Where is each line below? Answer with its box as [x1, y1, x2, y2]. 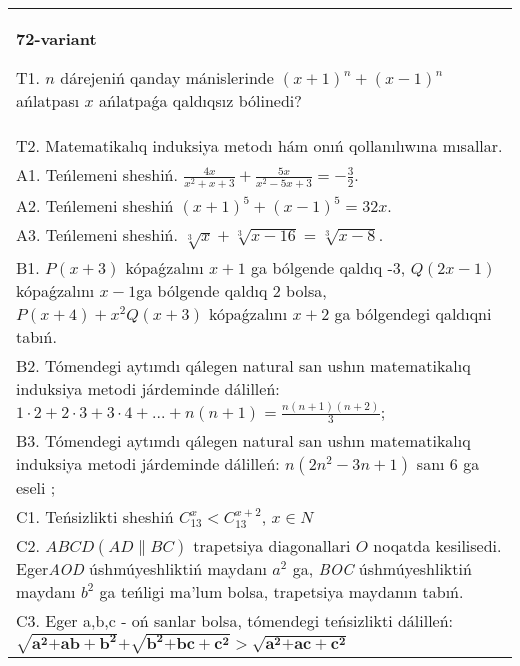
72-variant [16, 27, 97, 50]
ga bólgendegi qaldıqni [334, 301, 492, 325]
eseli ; [16, 476, 56, 500]
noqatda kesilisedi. [373, 534, 502, 558]
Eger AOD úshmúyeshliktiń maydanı [16, 557, 268, 581]
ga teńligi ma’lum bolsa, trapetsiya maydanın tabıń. [99, 580, 464, 604]
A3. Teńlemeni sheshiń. [16, 223, 178, 247]
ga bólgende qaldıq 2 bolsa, [136, 278, 327, 302]
